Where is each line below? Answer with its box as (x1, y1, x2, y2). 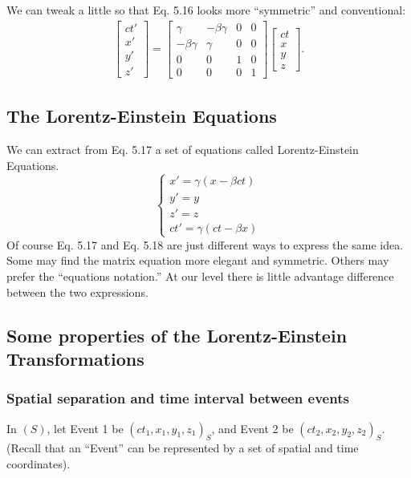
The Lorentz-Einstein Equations (6, 103, 277, 128)
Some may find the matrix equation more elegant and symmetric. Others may (6, 252, 389, 269)
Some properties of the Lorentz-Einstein (6, 322, 348, 347)
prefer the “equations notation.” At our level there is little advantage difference (6, 267, 394, 284)
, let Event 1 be (47, 419, 124, 436)
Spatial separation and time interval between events (6, 388, 349, 408)
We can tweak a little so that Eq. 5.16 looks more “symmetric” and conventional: (6, 2, 406, 18)
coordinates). (6, 455, 71, 472)
